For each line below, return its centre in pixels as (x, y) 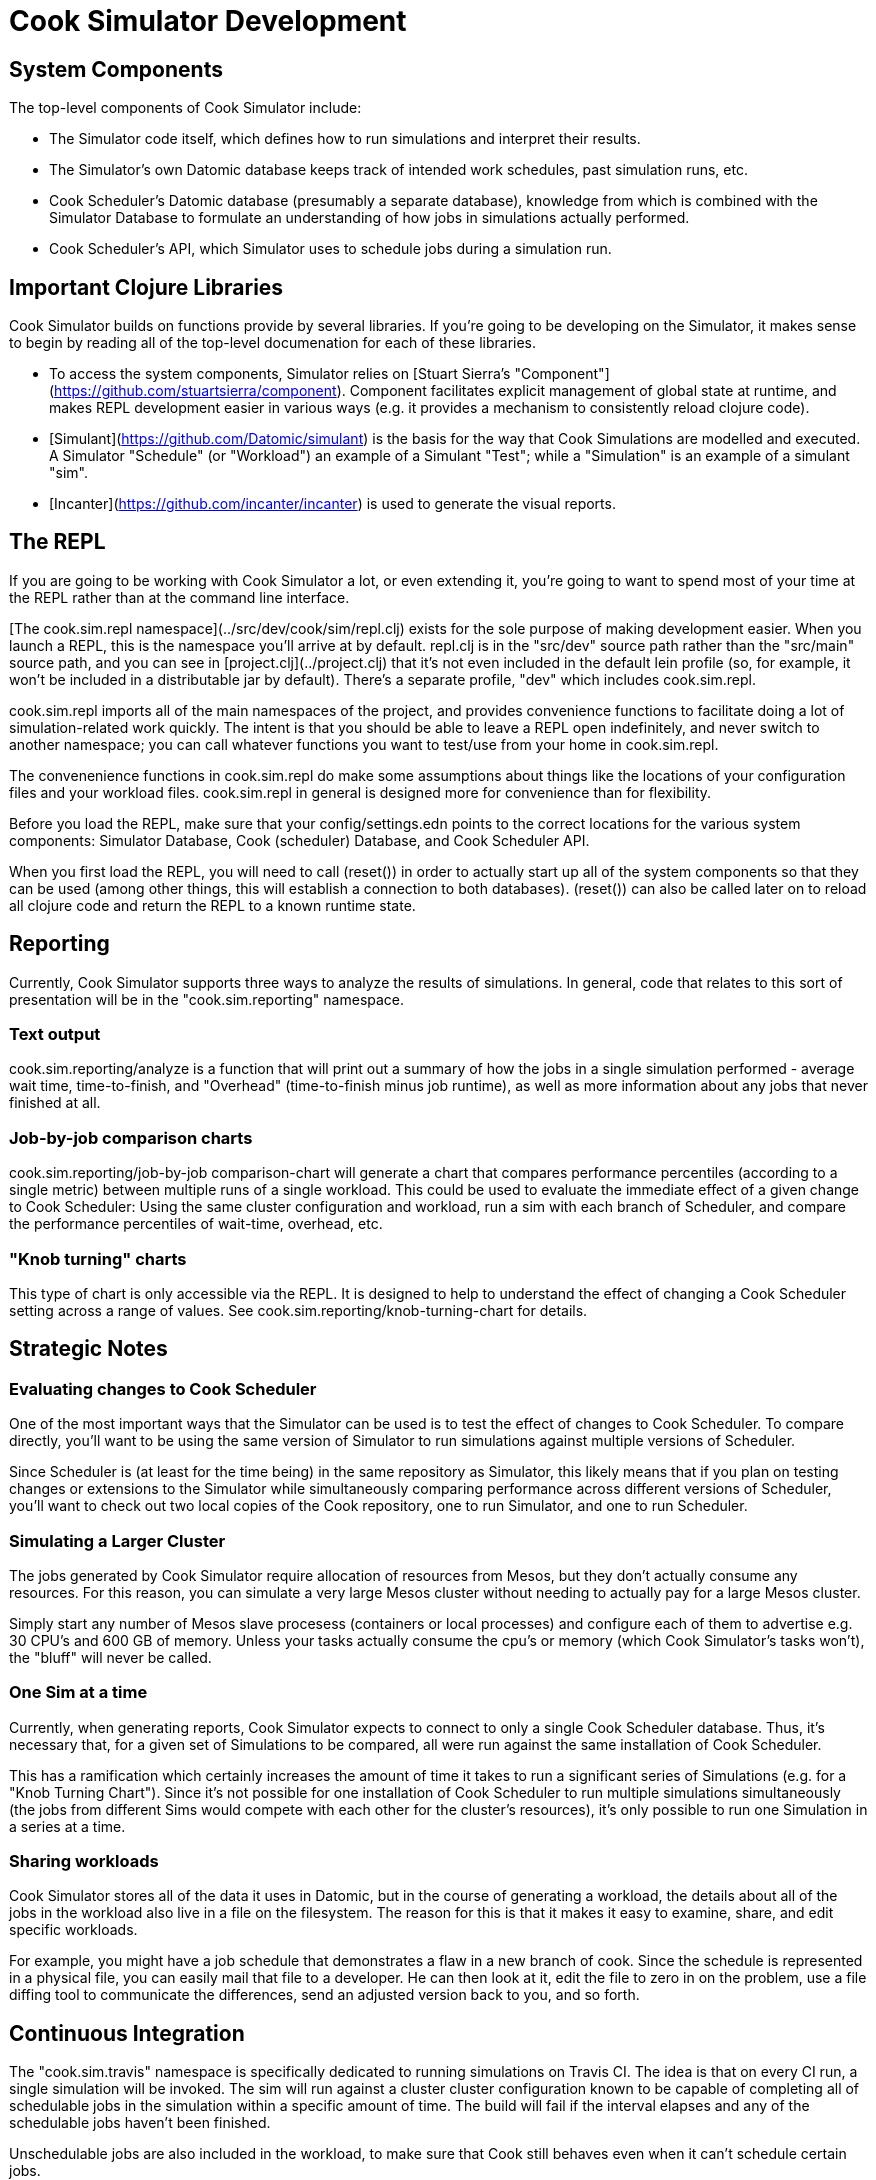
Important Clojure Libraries (146, 287)
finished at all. (55, 1103)
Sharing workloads (84, 1861)
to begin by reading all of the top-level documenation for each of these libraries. (273, 343)
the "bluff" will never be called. (110, 1657)
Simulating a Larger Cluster (117, 1540)
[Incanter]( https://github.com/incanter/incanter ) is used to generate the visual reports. (332, 504)
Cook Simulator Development (208, 21)
